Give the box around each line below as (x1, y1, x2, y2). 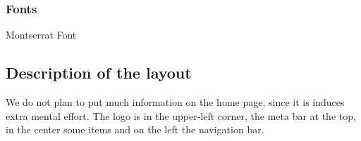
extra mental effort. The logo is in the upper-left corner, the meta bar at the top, (6, 108, 356, 123)
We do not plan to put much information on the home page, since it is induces (6, 95, 345, 109)
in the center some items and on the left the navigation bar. (6, 122, 264, 137)
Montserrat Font (6, 27, 77, 42)
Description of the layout (6, 62, 192, 83)
